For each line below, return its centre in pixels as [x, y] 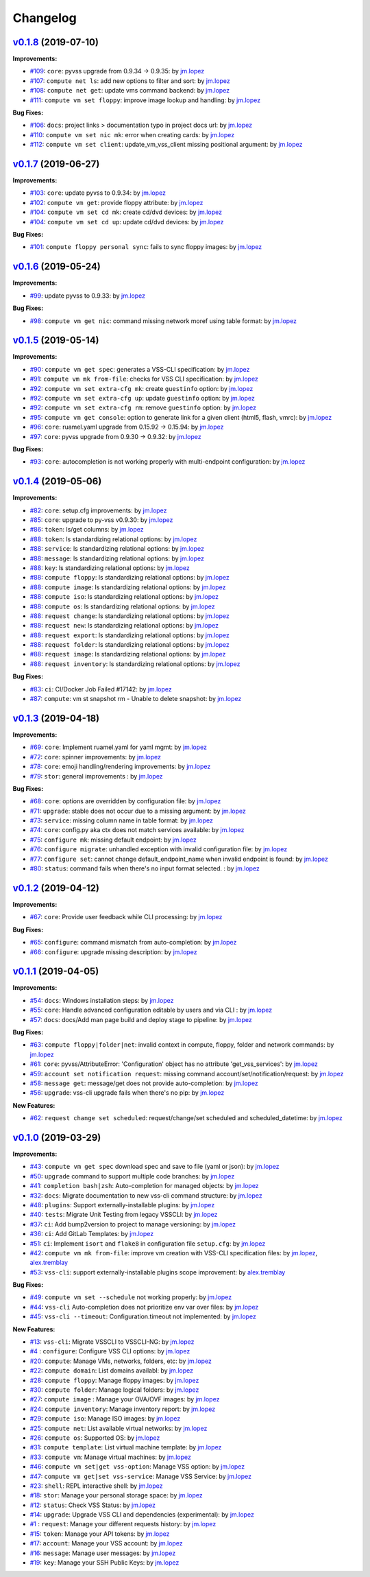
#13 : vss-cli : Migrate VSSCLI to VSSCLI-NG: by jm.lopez [112, 1342]
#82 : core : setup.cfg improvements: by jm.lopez [98, 510]
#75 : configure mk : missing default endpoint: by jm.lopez [113, 840]
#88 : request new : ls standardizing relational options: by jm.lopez [124, 626]
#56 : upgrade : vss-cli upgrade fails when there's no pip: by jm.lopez [127, 1093]
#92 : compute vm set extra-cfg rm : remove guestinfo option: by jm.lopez [143, 407]
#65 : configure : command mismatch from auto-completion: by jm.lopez [133, 942]
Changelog [45, 18]
